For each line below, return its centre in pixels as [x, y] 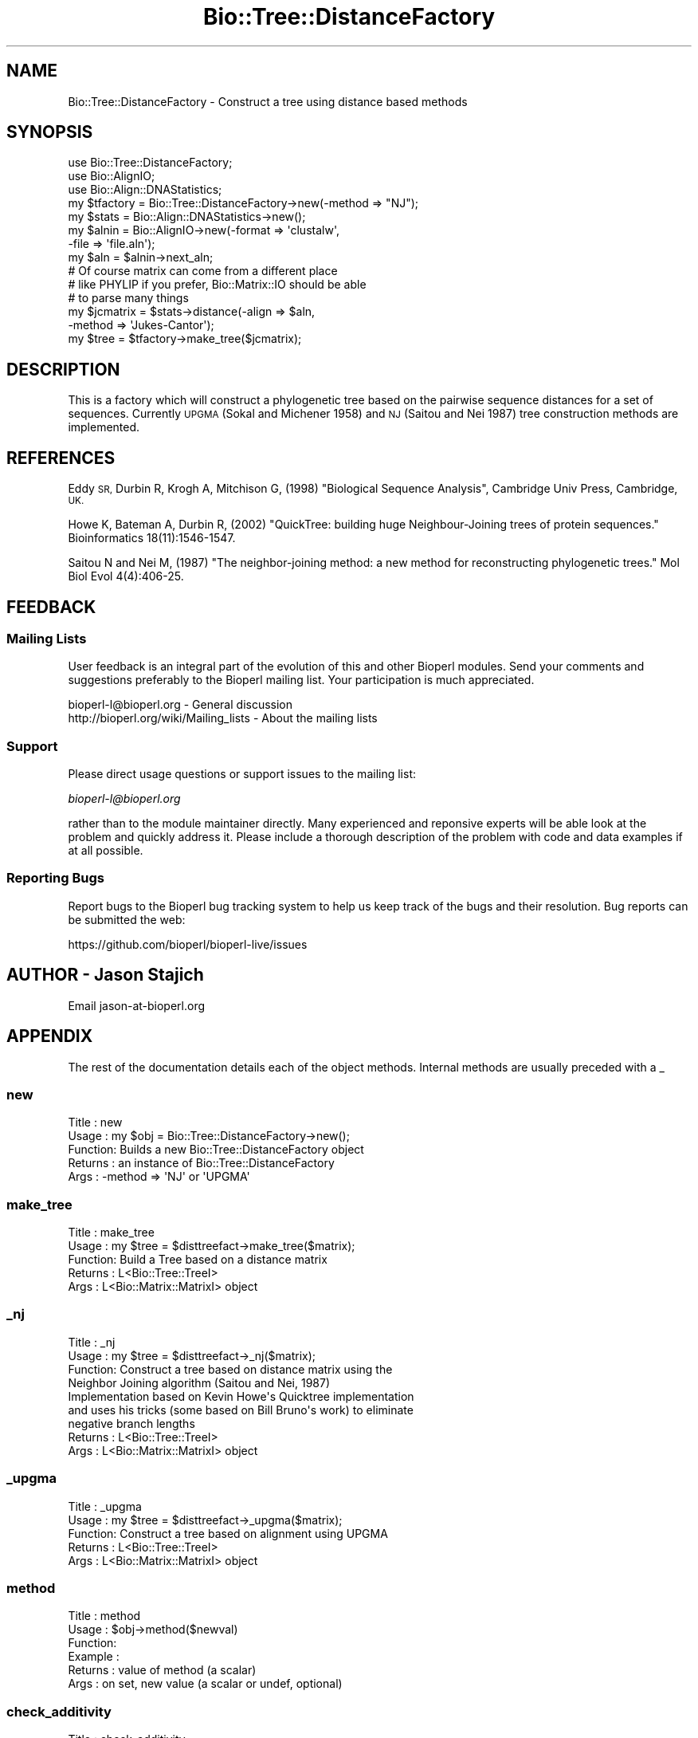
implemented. [104, 427]
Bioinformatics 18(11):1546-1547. [152, 538]
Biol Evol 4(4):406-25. [126, 576]
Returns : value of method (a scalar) [162, 1670]
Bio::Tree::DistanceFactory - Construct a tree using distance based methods [268, 101]
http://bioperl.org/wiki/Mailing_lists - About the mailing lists [223, 718]
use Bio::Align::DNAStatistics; [145, 190]
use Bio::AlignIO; [112, 176]
